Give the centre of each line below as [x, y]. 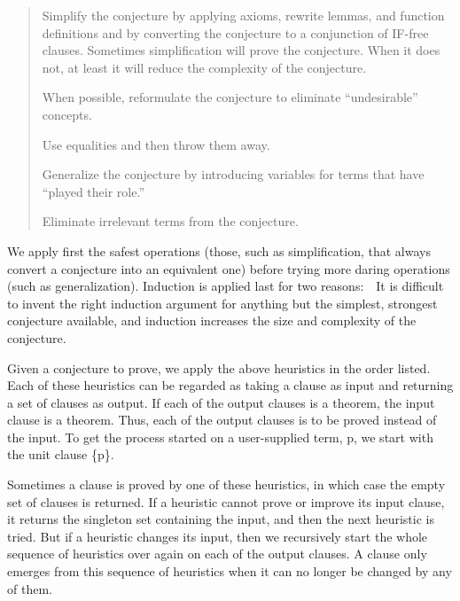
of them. [30, 588]
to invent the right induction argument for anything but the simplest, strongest [222, 303]
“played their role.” [93, 191]
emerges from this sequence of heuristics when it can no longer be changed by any [230, 571]
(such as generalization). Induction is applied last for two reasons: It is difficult [226, 286]
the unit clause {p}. [61, 454]
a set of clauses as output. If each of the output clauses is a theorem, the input [221, 402]
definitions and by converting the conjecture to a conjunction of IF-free [235, 32]
